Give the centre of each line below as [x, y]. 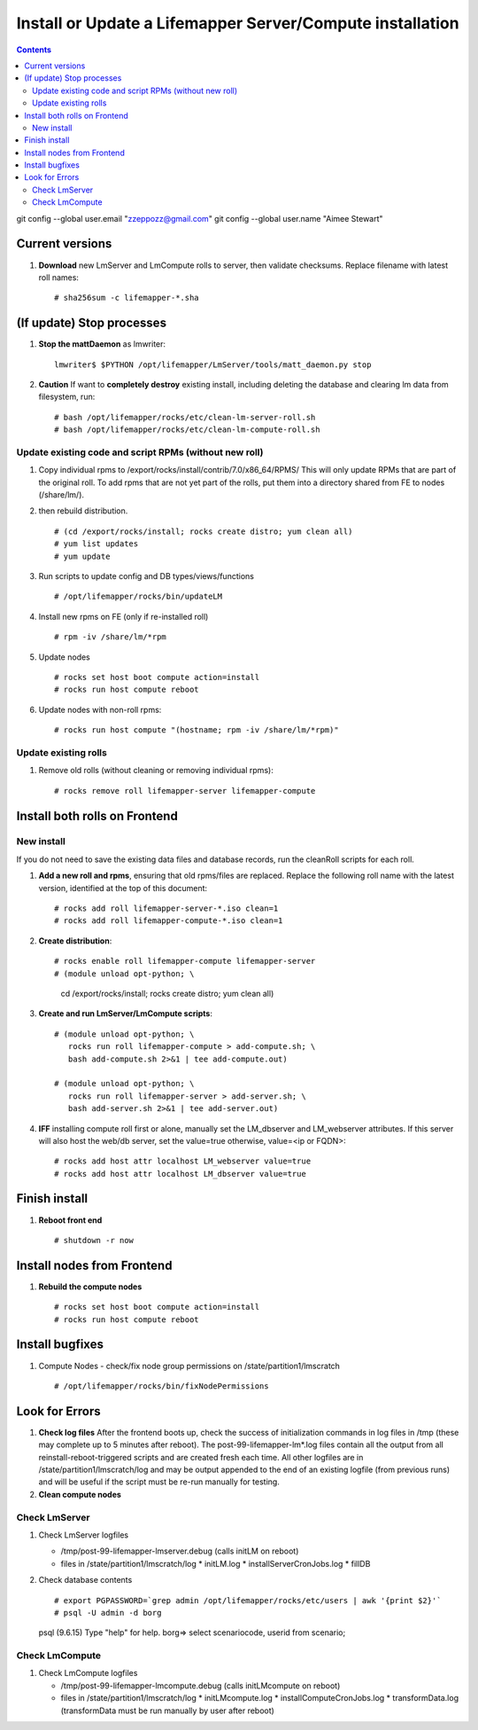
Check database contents [85, 1580]
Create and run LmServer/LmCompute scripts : [125, 1014]
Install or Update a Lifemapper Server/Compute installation [238, 23]
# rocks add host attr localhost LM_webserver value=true [183, 1161]
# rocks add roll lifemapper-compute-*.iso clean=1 [169, 921]
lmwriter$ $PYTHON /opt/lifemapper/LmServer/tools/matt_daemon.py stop [213, 364]
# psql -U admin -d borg [108, 1613]
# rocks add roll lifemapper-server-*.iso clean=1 [166, 908]
